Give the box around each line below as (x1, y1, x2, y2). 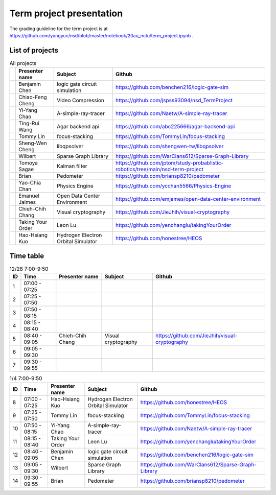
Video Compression (56, 97, 105, 104)
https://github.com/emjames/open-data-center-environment (115, 196, 261, 203)
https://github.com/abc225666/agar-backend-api (115, 123, 235, 130)
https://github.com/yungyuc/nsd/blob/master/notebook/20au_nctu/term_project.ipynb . (9, 32, 194, 38)
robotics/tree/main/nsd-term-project (115, 166, 204, 173)
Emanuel (18, 192, 39, 199)
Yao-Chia (18, 179, 41, 186)
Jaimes (18, 199, 36, 206)
